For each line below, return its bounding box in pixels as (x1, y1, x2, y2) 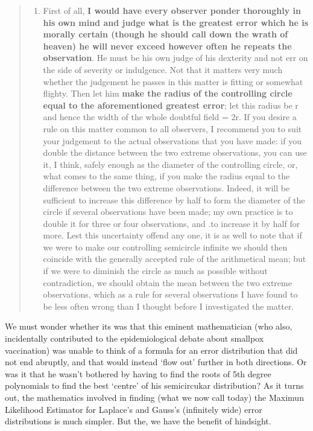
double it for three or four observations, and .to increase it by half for (43, 217, 300, 229)
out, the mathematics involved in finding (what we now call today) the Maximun (5, 391, 304, 403)
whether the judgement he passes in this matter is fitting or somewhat (43, 75, 303, 88)
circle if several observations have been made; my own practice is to (43, 205, 293, 218)
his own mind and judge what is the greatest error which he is (43, 16, 308, 28)
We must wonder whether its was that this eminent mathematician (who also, (5, 320, 292, 333)
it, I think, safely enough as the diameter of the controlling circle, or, (43, 158, 298, 170)
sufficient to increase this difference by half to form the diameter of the (43, 193, 305, 206)
